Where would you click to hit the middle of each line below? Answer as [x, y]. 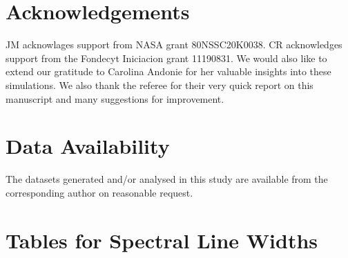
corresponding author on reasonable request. [99, 192]
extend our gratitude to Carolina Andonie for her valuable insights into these [168, 71]
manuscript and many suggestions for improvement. [115, 98]
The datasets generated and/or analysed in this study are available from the [167, 179]
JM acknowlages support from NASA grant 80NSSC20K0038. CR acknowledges [174, 44]
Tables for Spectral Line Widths [162, 240]
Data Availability [88, 146]
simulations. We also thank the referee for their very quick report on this [159, 85]
